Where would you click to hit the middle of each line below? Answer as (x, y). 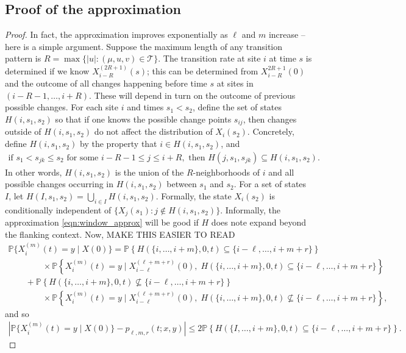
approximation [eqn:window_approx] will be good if (102, 222)
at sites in (235, 83)
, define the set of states (237, 107)
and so (17, 313)
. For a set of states (270, 184)
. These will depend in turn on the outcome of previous (192, 95)
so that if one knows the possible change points (143, 119)
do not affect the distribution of (153, 131)
